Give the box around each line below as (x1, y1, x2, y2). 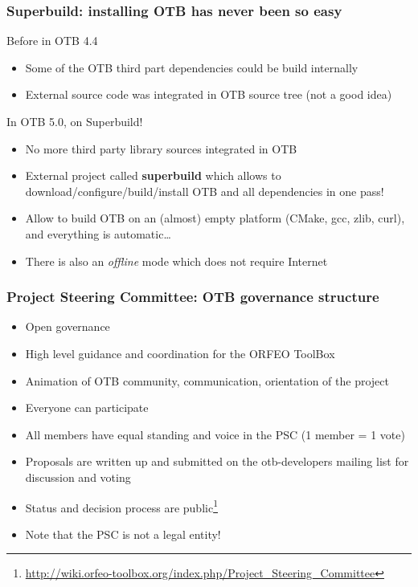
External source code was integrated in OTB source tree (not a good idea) (25, 86, 392, 103)
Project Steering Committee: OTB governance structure (6, 287, 379, 307)
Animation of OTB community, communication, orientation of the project (25, 372, 389, 389)
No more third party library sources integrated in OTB (25, 140, 297, 157)
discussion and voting (25, 468, 131, 485)
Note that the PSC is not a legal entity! (25, 525, 221, 542)
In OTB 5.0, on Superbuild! (6, 113, 143, 129)
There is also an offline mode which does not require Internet (25, 252, 328, 269)
